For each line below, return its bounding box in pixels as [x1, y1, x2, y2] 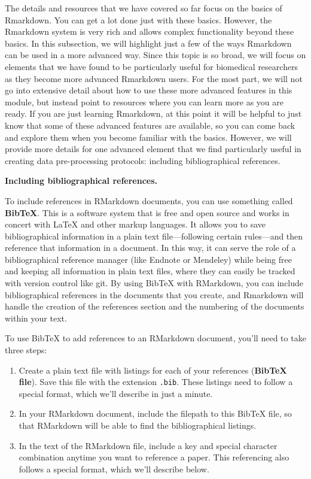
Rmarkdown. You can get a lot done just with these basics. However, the [5, 13, 272, 26]
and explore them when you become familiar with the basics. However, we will [5, 131, 292, 143]
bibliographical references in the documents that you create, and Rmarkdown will [5, 288, 304, 301]
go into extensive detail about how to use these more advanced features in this [5, 84, 292, 96]
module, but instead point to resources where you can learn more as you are [5, 95, 284, 108]
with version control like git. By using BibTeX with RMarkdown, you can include [5, 277, 304, 289]
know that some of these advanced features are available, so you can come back [5, 119, 295, 131]
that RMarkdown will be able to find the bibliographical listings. [19, 419, 257, 432]
